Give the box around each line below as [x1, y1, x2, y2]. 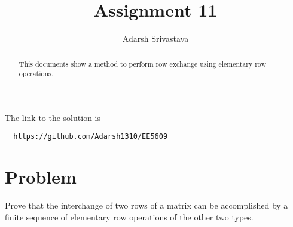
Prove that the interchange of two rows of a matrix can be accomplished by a [5, 199, 288, 212]
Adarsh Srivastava [122, 32, 189, 45]
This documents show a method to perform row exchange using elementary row [19, 58, 267, 69]
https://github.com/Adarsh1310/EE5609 [13, 132, 168, 141]
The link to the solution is [5, 111, 100, 123]
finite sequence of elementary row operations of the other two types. [5, 210, 254, 223]
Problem [5, 164, 77, 189]
